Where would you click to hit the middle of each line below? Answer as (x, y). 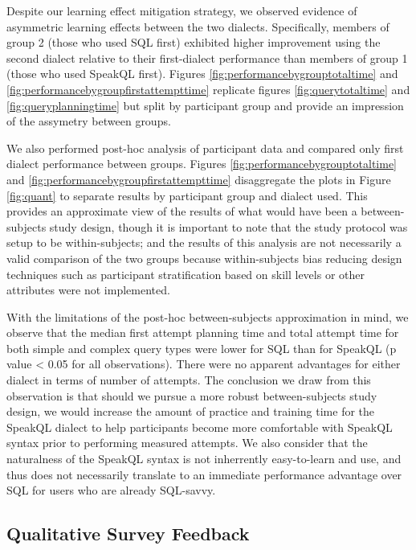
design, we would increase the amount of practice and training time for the (191, 411)
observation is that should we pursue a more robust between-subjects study (192, 395)
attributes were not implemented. (88, 290)
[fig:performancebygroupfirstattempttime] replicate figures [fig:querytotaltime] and (208, 89)
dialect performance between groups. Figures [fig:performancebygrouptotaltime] (202, 164)
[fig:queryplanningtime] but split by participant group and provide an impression (205, 105)
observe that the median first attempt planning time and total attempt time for (203, 332)
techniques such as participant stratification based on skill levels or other (186, 274)
